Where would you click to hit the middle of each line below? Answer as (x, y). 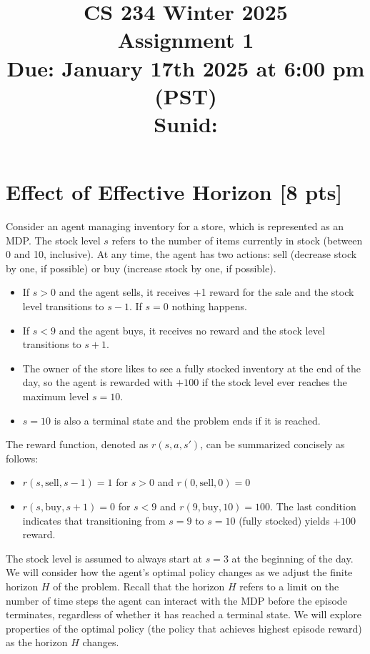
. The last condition (313, 506)
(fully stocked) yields (284, 520)
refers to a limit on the (289, 586)
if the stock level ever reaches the (274, 382)
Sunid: (186, 123)
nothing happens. (209, 306)
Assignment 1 (186, 40)
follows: (22, 458)
